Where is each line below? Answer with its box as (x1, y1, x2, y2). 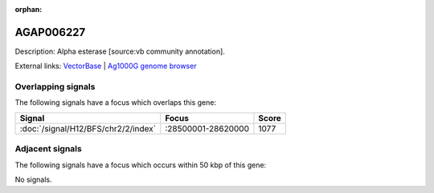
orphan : (14, 5, 43, 14)
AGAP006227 (14, 25, 86, 39)
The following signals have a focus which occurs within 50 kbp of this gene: (14, 160, 267, 170)
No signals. (14, 175, 52, 184)
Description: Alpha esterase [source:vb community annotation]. (14, 46, 225, 56)
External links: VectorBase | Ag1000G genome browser (14, 61, 197, 71)
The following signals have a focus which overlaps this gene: (14, 98, 217, 107)
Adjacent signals (14, 143, 82, 155)
